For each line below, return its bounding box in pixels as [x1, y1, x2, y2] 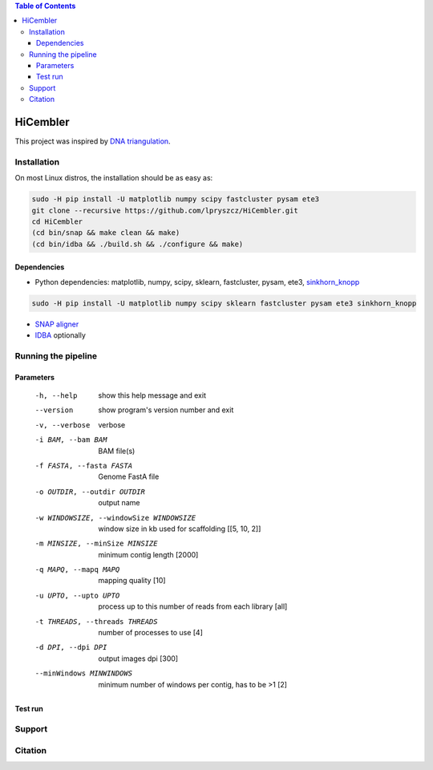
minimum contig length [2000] [98, 549, 199, 559]
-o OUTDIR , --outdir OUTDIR [34, 487, 146, 496]
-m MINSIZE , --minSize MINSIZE [34, 539, 158, 549]
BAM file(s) [98, 446, 136, 456]
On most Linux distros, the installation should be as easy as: [14, 173, 213, 183]
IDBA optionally [34, 330, 86, 340]
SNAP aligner [34, 319, 79, 329]
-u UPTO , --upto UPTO [34, 590, 120, 600]
